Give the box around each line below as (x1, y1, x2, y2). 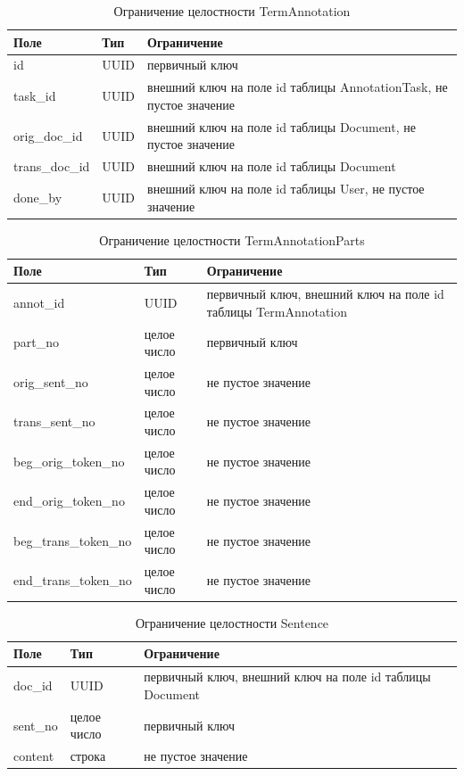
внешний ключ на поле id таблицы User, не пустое (147, 179, 425, 197)
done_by (13, 187, 62, 206)
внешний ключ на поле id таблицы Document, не (147, 117, 416, 136)
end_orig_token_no (13, 491, 125, 510)
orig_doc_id (13, 126, 83, 144)
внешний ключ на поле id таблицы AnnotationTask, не (147, 78, 448, 96)
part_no (13, 333, 60, 351)
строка (70, 747, 106, 765)
